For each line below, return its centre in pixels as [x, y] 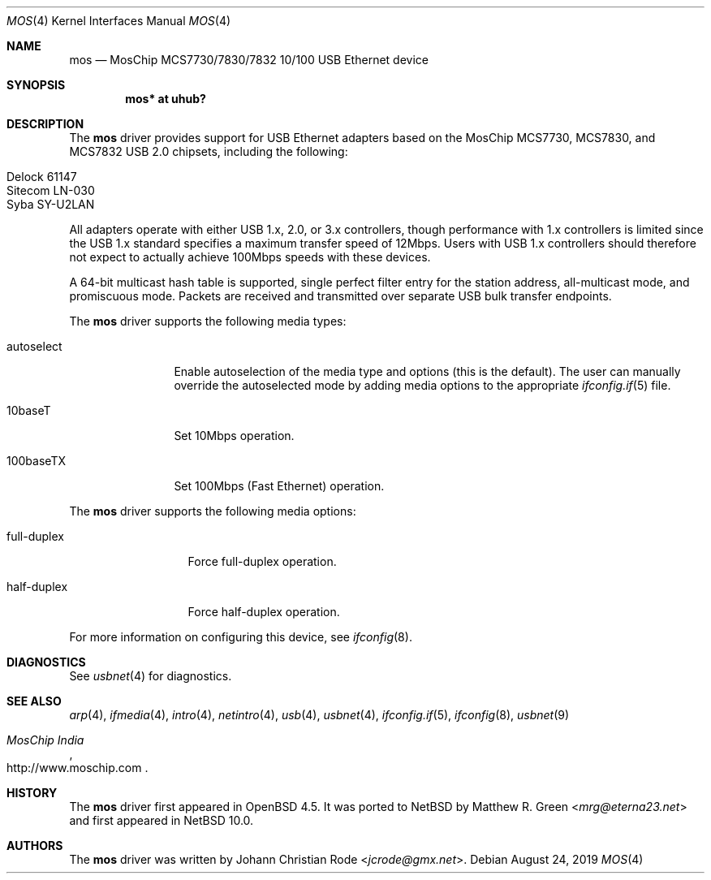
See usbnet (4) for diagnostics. [151, 676]
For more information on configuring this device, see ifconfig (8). [241, 637]
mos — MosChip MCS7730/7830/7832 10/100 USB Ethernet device [249, 60]
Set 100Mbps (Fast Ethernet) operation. [279, 486]
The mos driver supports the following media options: [213, 511]
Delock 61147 [42, 177]
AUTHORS [35, 845]
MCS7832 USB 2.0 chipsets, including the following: [209, 151]
